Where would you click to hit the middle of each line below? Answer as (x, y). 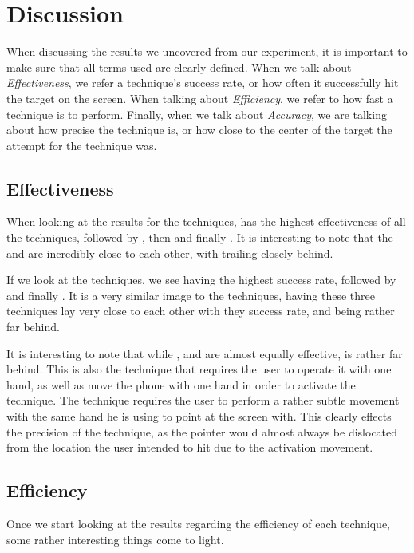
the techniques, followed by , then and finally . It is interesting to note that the (200, 237)
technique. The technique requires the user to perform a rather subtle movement (203, 400)
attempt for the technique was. (82, 145)
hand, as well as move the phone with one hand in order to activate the (181, 384)
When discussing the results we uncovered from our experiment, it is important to (207, 51)
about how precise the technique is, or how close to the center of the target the (199, 130)
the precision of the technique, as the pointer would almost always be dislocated (202, 431)
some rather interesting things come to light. (115, 539)
